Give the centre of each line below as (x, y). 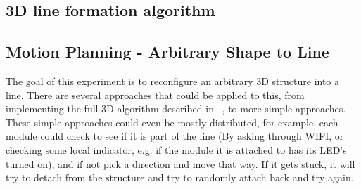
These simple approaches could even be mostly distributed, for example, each (172, 122)
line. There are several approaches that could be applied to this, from (155, 94)
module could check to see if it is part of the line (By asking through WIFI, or (175, 136)
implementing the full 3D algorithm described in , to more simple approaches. (176, 109)
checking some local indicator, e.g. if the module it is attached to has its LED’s (176, 149)
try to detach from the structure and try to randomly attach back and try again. (180, 177)
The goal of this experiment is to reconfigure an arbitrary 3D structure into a (173, 80)
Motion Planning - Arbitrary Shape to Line (167, 52)
